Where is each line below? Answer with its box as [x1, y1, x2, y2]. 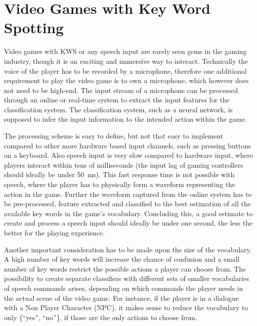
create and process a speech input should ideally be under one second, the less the [4, 218, 253, 228]
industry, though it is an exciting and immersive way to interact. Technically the [4, 55, 248, 66]
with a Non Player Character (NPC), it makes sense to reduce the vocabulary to [4, 302, 248, 313]
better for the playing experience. [4, 228, 105, 237]
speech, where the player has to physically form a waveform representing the [4, 179, 235, 189]
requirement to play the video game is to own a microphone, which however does [4, 75, 249, 86]
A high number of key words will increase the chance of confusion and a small [4, 254, 240, 264]
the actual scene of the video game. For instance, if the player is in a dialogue [4, 292, 239, 303]
